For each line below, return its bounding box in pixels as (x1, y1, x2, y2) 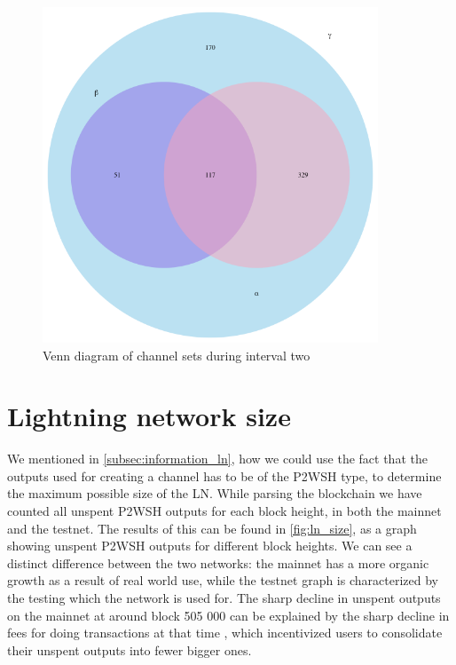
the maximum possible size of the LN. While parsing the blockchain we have (7, 484, 422, 503)
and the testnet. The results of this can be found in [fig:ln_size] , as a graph (7, 519, 417, 537)
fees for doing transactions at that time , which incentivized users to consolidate (7, 623, 443, 642)
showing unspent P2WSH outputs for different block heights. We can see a (7, 536, 413, 555)
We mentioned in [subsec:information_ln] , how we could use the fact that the (7, 449, 428, 468)
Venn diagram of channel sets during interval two (43, 345, 311, 364)
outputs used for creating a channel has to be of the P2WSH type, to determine (7, 466, 442, 485)
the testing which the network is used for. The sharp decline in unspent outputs (7, 589, 441, 606)
